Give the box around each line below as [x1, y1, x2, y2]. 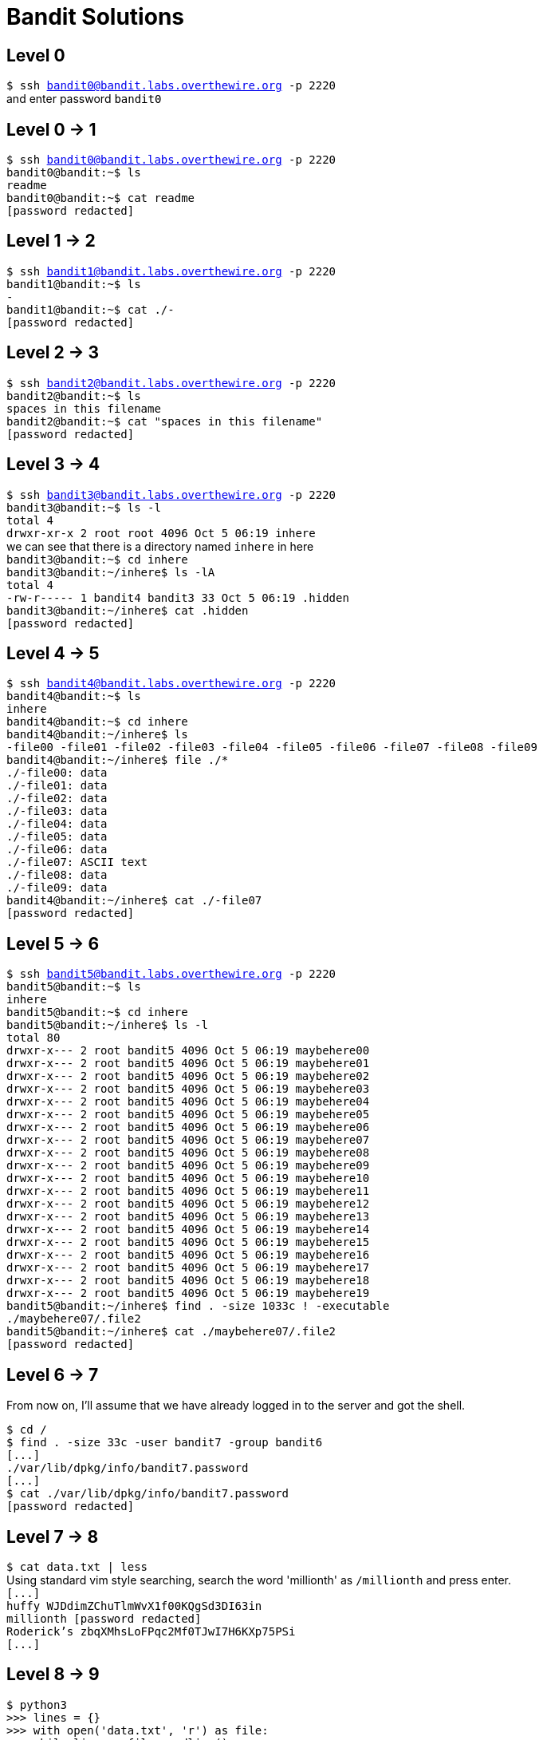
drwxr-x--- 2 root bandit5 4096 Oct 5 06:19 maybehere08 [6, 1146, 370, 1160]
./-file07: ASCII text [6, 856, 148, 869]
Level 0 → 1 [6, 119, 96, 140]
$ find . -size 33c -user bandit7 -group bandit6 [6, 1436, 323, 1449]
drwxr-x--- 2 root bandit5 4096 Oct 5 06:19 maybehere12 [6, 1197, 370, 1211]
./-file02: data [6, 792, 108, 805]
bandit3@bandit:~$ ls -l [6, 500, 161, 514]
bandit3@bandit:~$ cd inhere [6, 552, 188, 566]
